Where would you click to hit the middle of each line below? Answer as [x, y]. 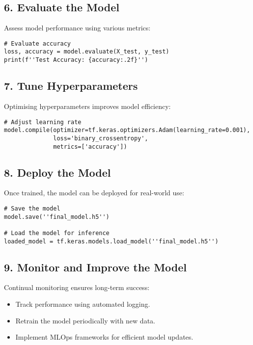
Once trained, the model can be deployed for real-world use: [94, 193]
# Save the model [32, 208]
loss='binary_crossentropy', [101, 138]
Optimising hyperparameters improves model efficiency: [87, 106]
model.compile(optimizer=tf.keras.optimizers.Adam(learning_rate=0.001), [127, 130]
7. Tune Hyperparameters [71, 86]
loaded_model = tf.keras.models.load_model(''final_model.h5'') [111, 241]
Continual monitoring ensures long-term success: [77, 287]
